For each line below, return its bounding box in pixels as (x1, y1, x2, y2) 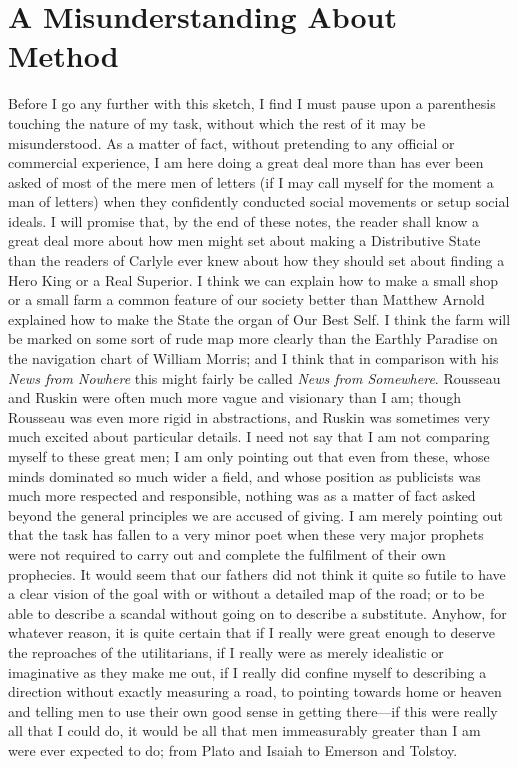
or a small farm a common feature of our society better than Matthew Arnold (8, 289, 485, 310)
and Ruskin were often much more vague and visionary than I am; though (8, 387, 462, 408)
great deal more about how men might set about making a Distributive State (8, 230, 481, 251)
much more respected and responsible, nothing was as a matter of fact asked (8, 485, 476, 506)
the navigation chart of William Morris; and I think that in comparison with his (8, 348, 499, 369)
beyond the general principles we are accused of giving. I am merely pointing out (8, 504, 503, 525)
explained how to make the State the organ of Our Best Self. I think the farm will (8, 308, 511, 329)
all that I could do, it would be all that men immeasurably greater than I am (8, 720, 481, 741)
